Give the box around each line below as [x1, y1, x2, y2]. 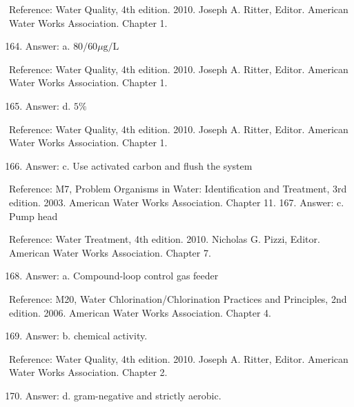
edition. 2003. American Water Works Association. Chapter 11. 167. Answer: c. [9, 195, 344, 209]
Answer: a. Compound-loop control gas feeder [25, 268, 219, 283]
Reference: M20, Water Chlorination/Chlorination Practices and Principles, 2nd [9, 291, 347, 306]
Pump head [9, 208, 58, 223]
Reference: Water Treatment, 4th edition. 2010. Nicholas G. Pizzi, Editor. [9, 232, 320, 246]
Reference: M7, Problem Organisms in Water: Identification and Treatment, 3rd [9, 181, 347, 196]
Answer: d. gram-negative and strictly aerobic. [25, 388, 222, 402]
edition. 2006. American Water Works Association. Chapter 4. [9, 305, 271, 319]
